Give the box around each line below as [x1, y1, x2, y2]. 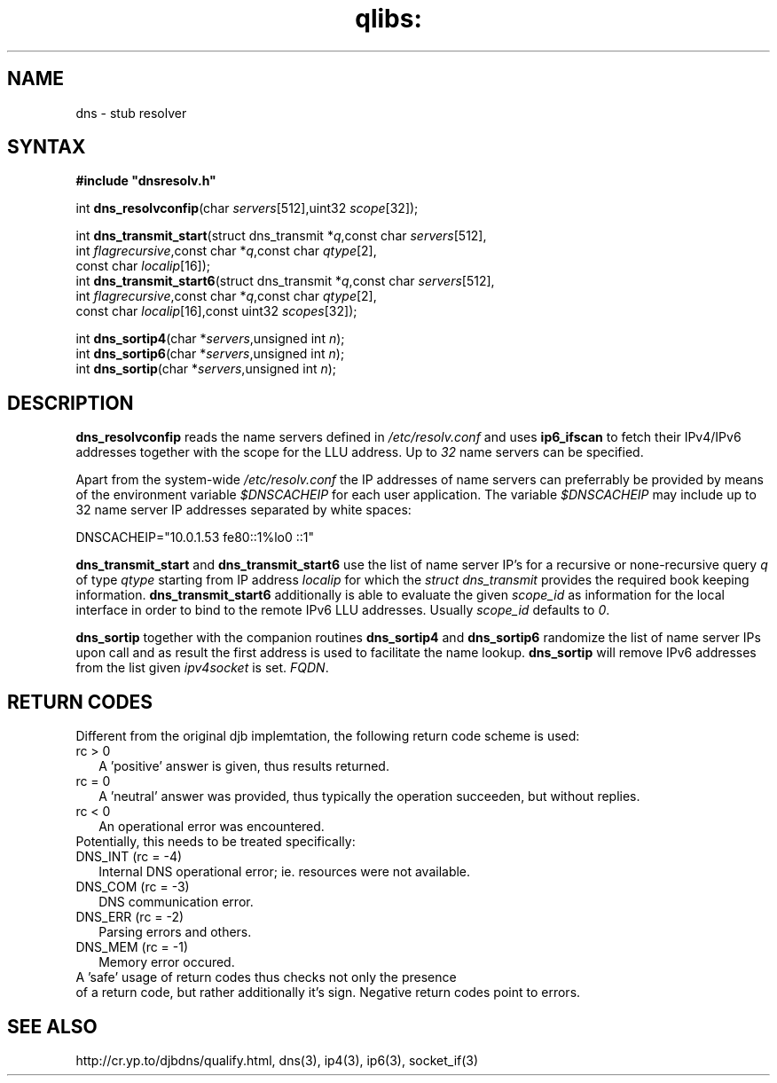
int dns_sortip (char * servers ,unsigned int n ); [75, 361, 337, 377]
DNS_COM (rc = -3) [75, 879, 190, 895]
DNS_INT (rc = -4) [75, 849, 183, 865]
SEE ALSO [7, 1015, 98, 1038]
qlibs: [355, 4, 422, 34]
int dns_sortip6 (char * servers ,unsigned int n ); [75, 346, 345, 362]
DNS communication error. [98, 894, 254, 910]
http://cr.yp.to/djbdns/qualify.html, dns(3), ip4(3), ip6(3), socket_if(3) [75, 1052, 479, 1068]
